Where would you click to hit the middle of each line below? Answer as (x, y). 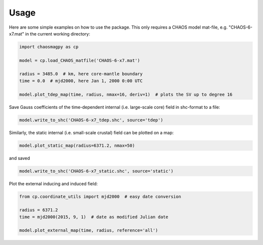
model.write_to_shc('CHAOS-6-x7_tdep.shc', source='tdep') (91, 120)
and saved (19, 158)
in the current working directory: (57, 34)
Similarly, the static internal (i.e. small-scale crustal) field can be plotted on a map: (91, 132)
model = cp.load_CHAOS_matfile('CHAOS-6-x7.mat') (80, 60)
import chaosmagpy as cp (49, 47)
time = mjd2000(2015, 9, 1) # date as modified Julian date (94, 217)
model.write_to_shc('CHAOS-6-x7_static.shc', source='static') (96, 171)
